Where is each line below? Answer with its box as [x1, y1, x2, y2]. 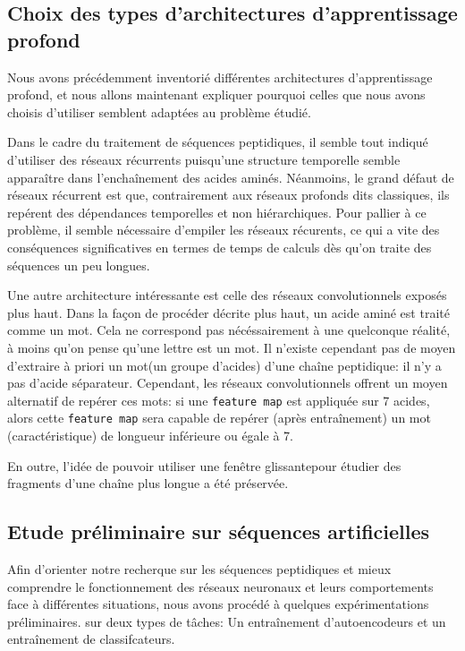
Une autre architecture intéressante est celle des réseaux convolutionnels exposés [7, 286, 447, 304]
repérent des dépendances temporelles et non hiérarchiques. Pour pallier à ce [7, 202, 427, 221]
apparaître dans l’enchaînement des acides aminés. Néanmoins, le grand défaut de [7, 167, 454, 186]
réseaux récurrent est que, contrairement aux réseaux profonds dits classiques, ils [7, 185, 450, 204]
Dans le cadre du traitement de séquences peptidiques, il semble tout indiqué [7, 133, 428, 151]
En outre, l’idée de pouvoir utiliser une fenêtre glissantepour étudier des [7, 456, 402, 475]
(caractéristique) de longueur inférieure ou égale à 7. [7, 426, 293, 444]
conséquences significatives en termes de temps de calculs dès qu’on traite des [7, 237, 432, 256]
